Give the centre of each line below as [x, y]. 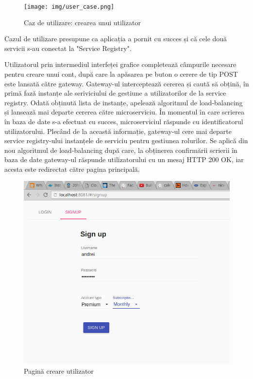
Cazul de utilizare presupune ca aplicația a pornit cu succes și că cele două [116, 39]
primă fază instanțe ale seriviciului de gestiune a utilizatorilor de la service [115, 93]
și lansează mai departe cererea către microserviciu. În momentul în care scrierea [125, 112]
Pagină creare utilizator [59, 371]
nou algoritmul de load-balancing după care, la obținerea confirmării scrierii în [121, 150]
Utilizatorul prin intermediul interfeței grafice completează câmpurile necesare [120, 64]
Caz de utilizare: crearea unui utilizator [82, 22]
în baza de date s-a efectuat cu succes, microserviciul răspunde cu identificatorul [124, 121]
